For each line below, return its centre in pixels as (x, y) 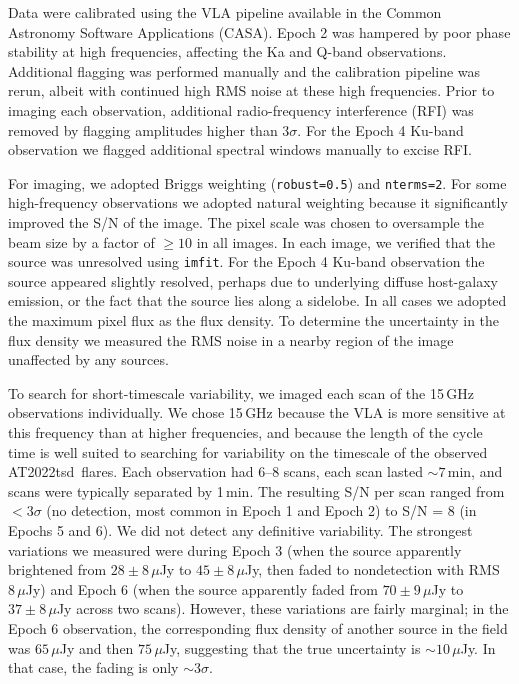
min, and (475, 471)
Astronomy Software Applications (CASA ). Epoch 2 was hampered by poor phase (259, 31)
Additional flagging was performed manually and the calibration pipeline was (244, 70)
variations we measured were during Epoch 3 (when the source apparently (235, 549)
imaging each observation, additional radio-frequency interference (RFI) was (241, 109)
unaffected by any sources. (88, 359)
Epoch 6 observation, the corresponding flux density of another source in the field (258, 627)
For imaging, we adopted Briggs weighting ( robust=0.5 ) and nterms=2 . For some (257, 182)
